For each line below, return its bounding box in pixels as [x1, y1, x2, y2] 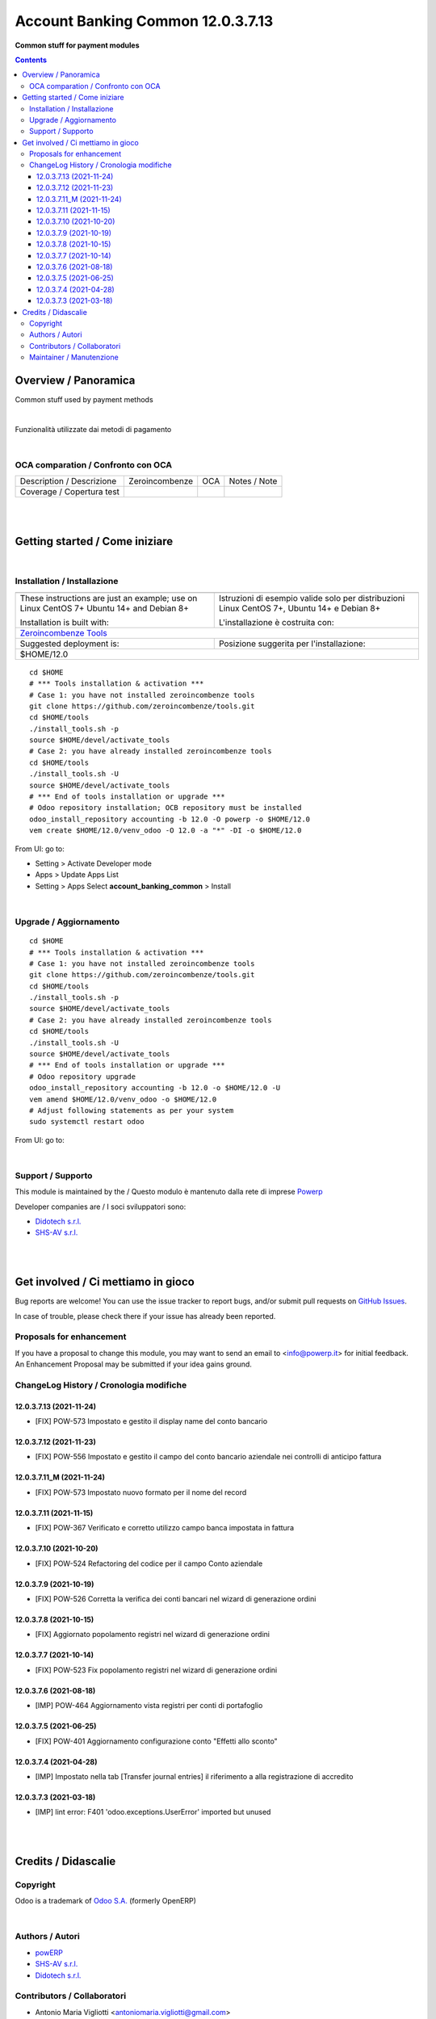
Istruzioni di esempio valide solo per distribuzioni [218, 592, 405, 603]
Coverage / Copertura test [19, 486, 120, 497]
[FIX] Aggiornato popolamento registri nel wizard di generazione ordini [35, 1630, 270, 1639]
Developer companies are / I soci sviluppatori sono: [15, 1202, 187, 1211]
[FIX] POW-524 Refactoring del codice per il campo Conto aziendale [35, 1559, 263, 1568]
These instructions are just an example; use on [19, 592, 198, 603]
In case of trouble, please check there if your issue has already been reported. [15, 1311, 276, 1320]
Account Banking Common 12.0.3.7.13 [15, 12, 274, 30]
